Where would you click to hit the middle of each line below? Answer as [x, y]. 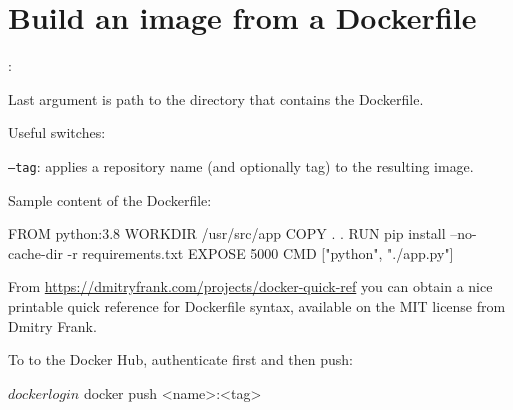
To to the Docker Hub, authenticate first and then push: [181, 359]
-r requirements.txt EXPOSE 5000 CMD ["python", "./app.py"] [260, 252]
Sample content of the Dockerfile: [110, 199]
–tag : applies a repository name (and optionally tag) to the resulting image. [241, 165]
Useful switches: [57, 132]
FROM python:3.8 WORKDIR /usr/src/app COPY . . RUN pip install [227, 233]
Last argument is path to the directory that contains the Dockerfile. [216, 98]
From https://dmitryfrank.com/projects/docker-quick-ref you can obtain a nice [250, 286]
